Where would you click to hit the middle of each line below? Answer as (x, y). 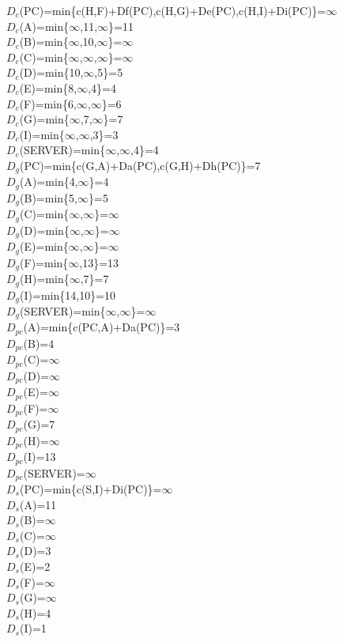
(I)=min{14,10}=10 (68, 295)
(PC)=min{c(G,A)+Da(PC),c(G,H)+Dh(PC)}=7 (140, 165)
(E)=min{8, (48, 87)
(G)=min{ (44, 119)
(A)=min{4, (49, 181)
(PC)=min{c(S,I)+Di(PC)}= (90, 489)
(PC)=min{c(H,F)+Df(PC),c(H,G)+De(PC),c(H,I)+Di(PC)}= (173, 10)
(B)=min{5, (49, 197)
